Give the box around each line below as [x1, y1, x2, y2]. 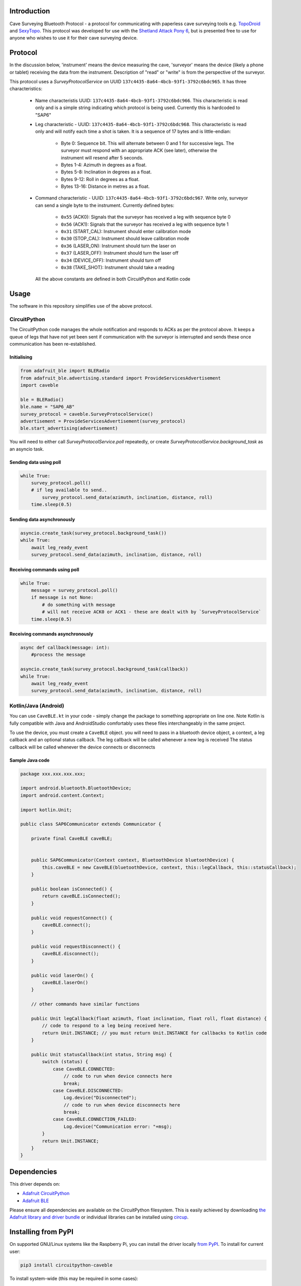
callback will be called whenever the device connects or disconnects [9, 744, 156, 750]
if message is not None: [31, 595, 94, 600]
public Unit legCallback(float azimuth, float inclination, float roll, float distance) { [31, 1015, 267, 1021]
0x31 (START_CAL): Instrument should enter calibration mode [61, 228, 191, 235]
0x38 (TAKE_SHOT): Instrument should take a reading [61, 264, 175, 270]
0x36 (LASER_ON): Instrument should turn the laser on [61, 242, 177, 249]
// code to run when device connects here [63, 1073, 172, 1079]
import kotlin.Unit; [20, 807, 72, 813]
